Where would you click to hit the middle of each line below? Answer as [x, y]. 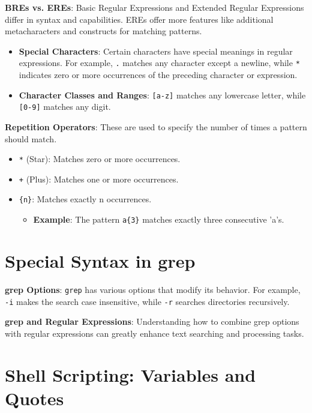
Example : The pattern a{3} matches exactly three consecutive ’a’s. [159, 219]
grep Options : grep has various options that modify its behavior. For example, [153, 289]
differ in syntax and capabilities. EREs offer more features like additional [139, 19]
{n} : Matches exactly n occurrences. [85, 199]
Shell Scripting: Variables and [130, 374]
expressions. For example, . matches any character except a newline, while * [159, 63]
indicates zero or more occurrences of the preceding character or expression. [158, 75]
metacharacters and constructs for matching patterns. [103, 31]
